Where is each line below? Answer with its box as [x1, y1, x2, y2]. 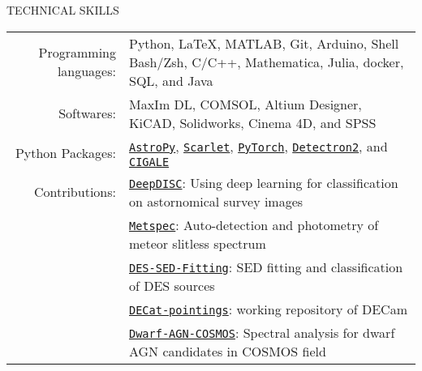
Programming [38, 43, 116, 62]
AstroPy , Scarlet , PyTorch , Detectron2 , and [128, 136, 388, 156]
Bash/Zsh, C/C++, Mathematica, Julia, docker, [128, 52, 404, 71]
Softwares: [58, 104, 116, 123]
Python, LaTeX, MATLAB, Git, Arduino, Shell [128, 33, 399, 53]
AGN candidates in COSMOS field [128, 341, 326, 360]
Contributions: [33, 182, 116, 202]
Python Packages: [15, 143, 116, 162]
